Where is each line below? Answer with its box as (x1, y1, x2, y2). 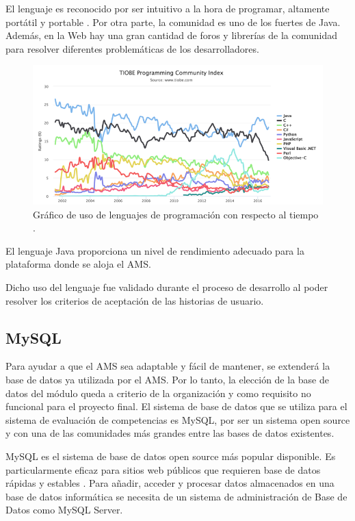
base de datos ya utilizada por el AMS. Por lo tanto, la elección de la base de (5, 372, 329, 386)
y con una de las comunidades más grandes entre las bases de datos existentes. (5, 426, 334, 440)
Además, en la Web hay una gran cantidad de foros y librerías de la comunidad (5, 28, 337, 42)
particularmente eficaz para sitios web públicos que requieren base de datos (5, 462, 321, 476)
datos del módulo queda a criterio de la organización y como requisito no (5, 385, 311, 400)
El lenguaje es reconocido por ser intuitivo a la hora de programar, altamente (5, 1, 330, 15)
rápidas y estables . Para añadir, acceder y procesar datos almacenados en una (5, 476, 334, 490)
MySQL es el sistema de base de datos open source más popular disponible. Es (5, 448, 336, 463)
